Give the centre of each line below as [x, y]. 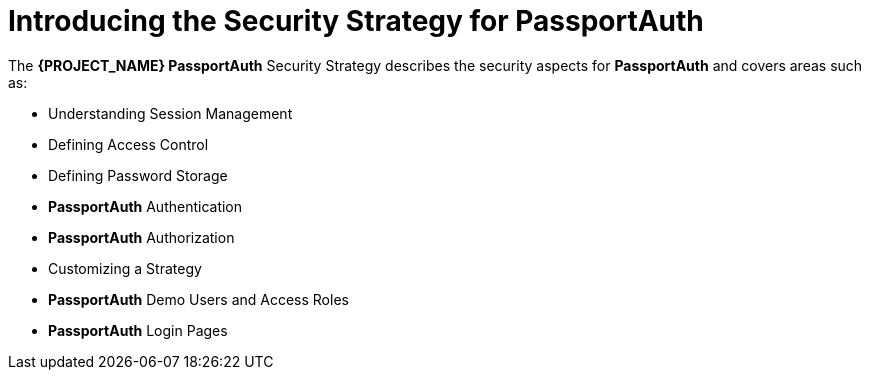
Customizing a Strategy [125, 268]
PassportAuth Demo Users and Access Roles [198, 299]
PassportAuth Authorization [141, 237]
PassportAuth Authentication [145, 206]
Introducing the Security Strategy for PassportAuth [356, 21]
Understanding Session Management [170, 113]
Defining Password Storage [138, 175]
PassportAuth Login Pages [138, 330]
